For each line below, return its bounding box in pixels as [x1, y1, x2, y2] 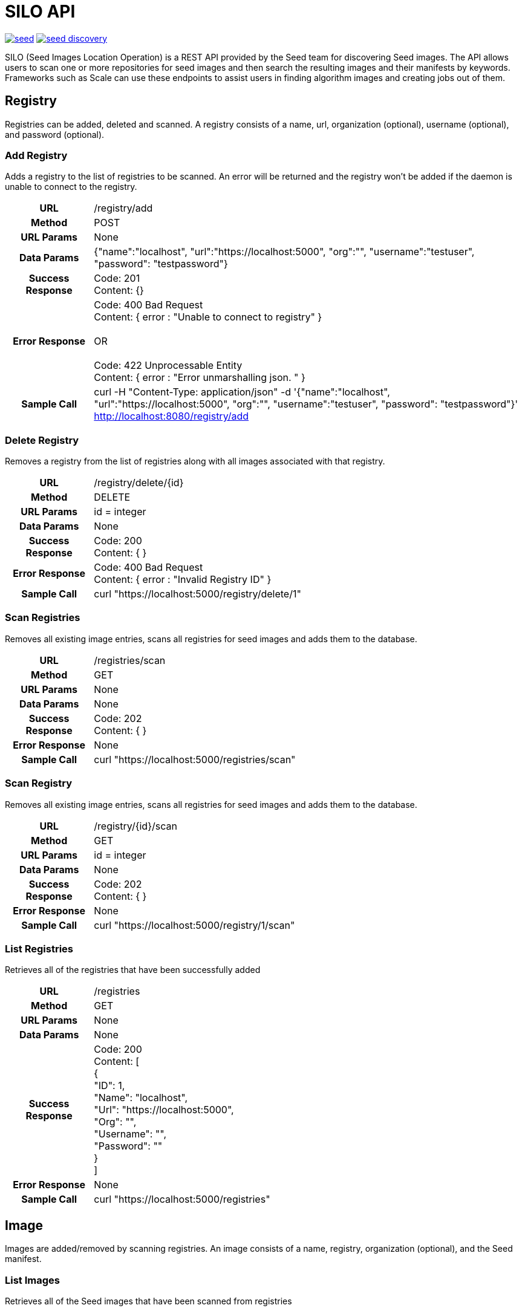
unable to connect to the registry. [5, 181, 137, 192]
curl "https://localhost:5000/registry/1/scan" [94, 919, 295, 931]
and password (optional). [5, 129, 105, 140]
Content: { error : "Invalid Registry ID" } [94, 573, 272, 586]
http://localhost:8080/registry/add [94, 410, 249, 423]
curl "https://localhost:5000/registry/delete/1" [94, 588, 301, 600]
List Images [5, 1274, 60, 1286]
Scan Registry [5, 777, 73, 790]
